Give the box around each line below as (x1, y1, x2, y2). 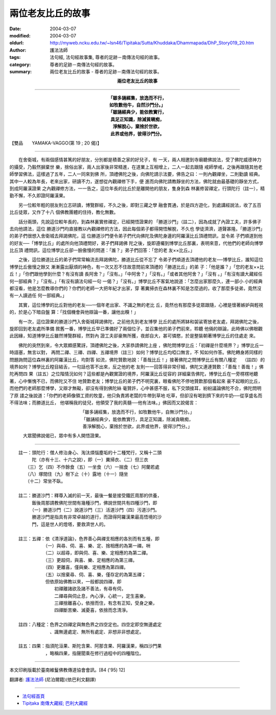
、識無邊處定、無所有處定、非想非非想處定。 (49, 628, 144, 635)
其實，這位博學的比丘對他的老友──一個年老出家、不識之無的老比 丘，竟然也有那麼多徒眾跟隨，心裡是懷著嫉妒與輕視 (18, 302, 263, 308)
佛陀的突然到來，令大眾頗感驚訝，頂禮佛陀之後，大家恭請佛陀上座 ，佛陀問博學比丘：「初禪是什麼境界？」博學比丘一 (18, 342, 264, 348)
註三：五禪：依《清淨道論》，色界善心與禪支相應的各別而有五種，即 (18, 535, 159, 541)
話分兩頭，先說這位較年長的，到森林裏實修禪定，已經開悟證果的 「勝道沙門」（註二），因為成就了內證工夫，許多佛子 (18, 218, 262, 225)
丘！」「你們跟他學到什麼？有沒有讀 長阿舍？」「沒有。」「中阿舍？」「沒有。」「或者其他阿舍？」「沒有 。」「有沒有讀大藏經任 (9, 271, 263, 277)
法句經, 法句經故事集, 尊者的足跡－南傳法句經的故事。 (50, 54, 163, 60)
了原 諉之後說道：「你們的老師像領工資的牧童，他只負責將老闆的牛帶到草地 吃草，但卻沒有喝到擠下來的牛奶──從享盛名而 (9, 392, 263, 398)
